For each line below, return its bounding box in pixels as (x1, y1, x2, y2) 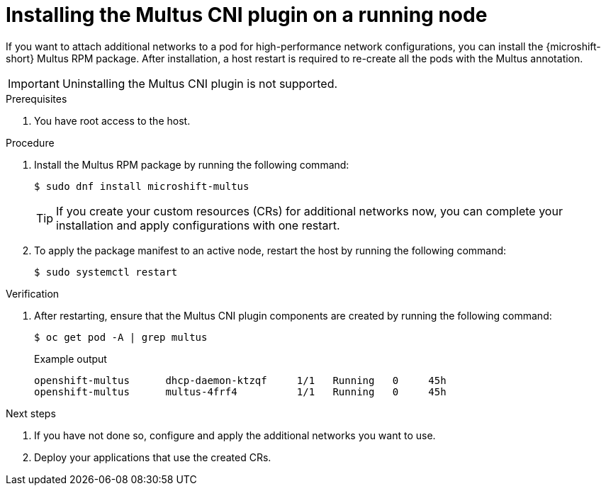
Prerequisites (6, 92, 67, 105)
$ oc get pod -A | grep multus (34, 331, 208, 343)
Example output (34, 352, 107, 365)
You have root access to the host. (34, 114, 191, 127)
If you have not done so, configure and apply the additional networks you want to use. (34, 429, 436, 441)
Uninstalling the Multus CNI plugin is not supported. (62, 76, 338, 91)
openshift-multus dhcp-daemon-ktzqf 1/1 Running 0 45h (34, 374, 447, 386)
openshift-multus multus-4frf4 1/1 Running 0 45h (34, 385, 447, 397)
